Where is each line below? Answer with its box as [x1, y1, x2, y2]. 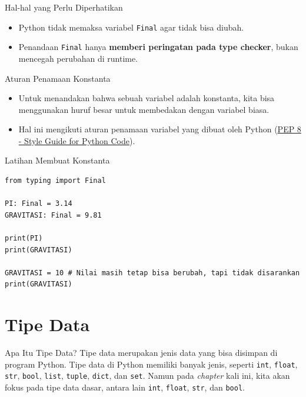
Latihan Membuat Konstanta [5, 154, 110, 166]
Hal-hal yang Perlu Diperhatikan [5, 1, 123, 13]
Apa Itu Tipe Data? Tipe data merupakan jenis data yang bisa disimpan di [5, 346, 278, 359]
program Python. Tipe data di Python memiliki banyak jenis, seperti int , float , [5, 358, 298, 370]
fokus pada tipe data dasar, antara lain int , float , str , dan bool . [5, 381, 245, 393]
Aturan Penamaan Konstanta [5, 72, 111, 84]
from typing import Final [5, 176, 106, 185]
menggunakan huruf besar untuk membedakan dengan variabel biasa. [18, 103, 270, 115]
